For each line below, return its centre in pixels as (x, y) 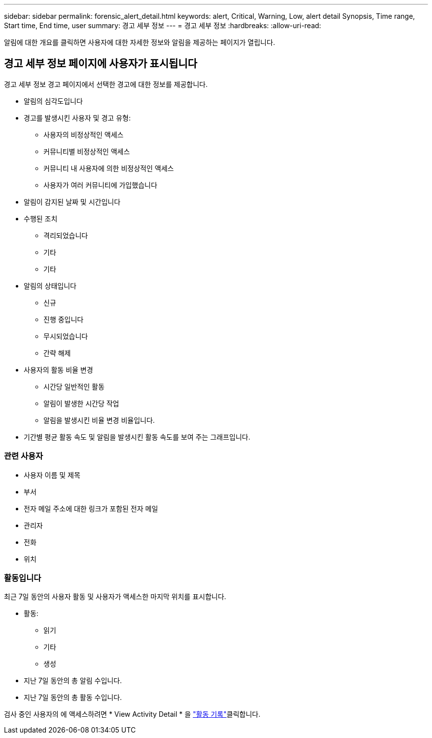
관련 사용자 (24, 456)
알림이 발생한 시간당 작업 (81, 403)
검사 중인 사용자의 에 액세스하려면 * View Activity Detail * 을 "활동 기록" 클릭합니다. (132, 714)
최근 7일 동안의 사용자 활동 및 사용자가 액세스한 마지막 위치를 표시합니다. (115, 597)
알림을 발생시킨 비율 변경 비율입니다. (99, 420)
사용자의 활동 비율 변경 (58, 369)
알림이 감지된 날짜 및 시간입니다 (72, 202)
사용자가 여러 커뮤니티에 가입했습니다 (100, 185)
